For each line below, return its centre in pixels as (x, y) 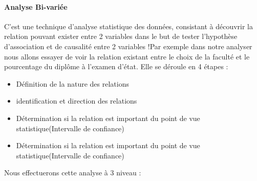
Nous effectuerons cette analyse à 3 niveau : (73, 173)
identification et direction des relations (77, 101)
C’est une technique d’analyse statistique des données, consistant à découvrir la (129, 26)
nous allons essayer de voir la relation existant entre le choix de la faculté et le (127, 56)
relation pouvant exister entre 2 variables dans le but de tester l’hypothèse (121, 36)
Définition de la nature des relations (72, 83)
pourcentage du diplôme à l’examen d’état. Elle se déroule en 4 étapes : (116, 66)
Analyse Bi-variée (36, 6)
